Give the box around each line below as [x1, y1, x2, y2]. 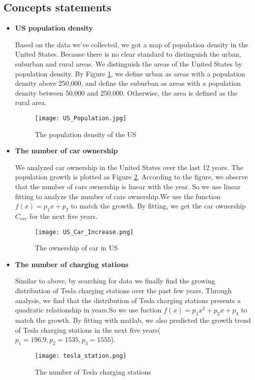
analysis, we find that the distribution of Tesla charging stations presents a [15, 295, 241, 305]
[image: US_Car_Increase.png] [34, 228, 134, 236]
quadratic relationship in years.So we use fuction [15, 305, 161, 315]
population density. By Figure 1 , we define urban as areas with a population [15, 68, 245, 78]
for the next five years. [30, 210, 97, 221]
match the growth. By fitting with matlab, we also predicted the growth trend [15, 314, 251, 325]
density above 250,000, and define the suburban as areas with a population [15, 78, 241, 88]
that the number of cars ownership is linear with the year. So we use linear [15, 181, 241, 191]
